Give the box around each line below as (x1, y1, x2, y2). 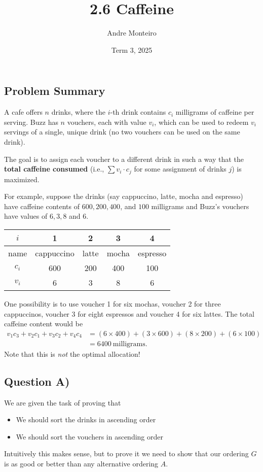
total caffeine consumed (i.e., (4, 163, 104, 174)
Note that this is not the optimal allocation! (4, 348, 140, 359)
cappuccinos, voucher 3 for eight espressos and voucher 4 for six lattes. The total (4, 308, 254, 319)
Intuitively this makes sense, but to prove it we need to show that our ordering (4, 448, 249, 459)
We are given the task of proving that (4, 397, 121, 408)
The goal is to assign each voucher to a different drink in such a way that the (4, 153, 244, 164)
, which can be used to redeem (154, 116, 249, 127)
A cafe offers (4, 107, 43, 117)
